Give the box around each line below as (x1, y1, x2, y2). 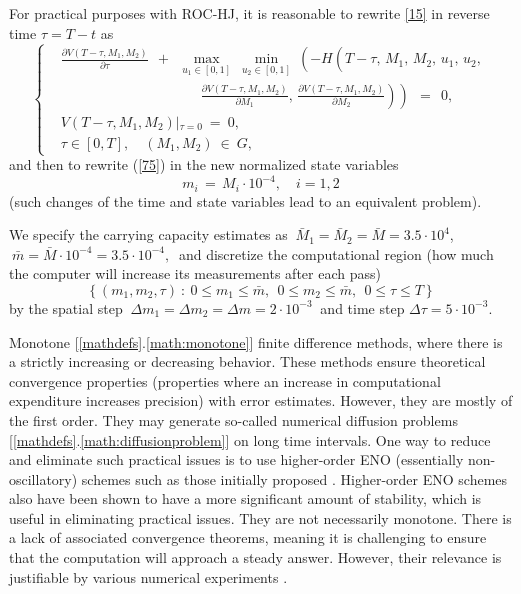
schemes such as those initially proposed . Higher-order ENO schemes (81, 468, 508, 489)
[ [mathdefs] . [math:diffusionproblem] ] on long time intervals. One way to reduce (9, 429, 491, 450)
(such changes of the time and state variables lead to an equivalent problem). (9, 190, 482, 211)
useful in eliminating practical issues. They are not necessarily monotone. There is (9, 507, 512, 528)
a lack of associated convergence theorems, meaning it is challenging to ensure (9, 527, 487, 548)
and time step (320, 297, 405, 318)
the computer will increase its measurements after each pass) (9, 263, 381, 284)
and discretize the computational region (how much (178, 243, 494, 264)
